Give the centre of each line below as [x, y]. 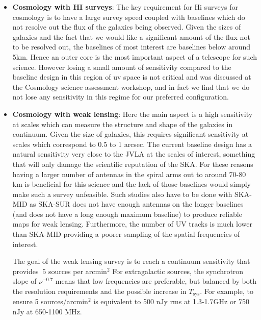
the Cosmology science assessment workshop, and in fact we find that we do [131, 87]
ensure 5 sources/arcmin [50, 301]
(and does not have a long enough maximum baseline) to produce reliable [127, 214]
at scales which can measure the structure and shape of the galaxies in [123, 124]
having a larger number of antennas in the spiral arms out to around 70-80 [129, 174]
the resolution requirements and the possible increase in [99, 291]
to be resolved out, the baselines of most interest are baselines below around [131, 47]
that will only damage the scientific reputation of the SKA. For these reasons [133, 164]
